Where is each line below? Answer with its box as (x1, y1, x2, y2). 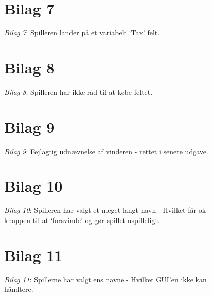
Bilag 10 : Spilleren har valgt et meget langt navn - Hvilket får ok (4, 205, 206, 215)
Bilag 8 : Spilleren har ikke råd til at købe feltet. (4, 86, 153, 97)
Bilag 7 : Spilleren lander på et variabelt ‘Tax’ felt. (4, 27, 160, 38)
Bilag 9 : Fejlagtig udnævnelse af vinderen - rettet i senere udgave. (4, 145, 208, 156)
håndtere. (4, 284, 33, 294)
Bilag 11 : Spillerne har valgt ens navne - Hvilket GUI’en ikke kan (4, 274, 207, 284)
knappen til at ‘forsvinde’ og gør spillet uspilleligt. (4, 214, 160, 225)
